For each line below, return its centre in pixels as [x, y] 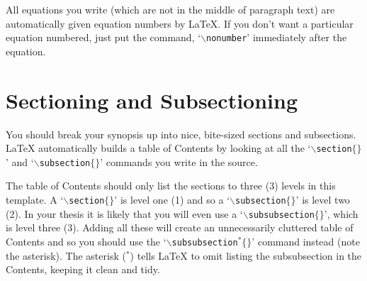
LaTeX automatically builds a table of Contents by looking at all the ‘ [158, 148]
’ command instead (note [306, 241]
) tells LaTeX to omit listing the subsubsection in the [246, 255]
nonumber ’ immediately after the [277, 37]
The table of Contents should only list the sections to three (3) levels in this [171, 186]
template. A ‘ [35, 200]
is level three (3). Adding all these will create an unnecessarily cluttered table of [180, 227]
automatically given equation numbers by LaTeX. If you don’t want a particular [180, 23]
